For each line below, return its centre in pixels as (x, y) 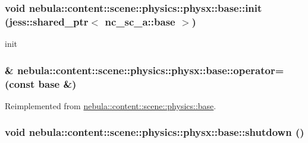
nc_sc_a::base (140, 21)
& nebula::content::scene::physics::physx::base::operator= (144, 70)
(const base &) (41, 83)
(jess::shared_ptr (47, 21)
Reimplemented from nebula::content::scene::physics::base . (111, 105)
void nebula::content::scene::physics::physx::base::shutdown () (155, 132)
